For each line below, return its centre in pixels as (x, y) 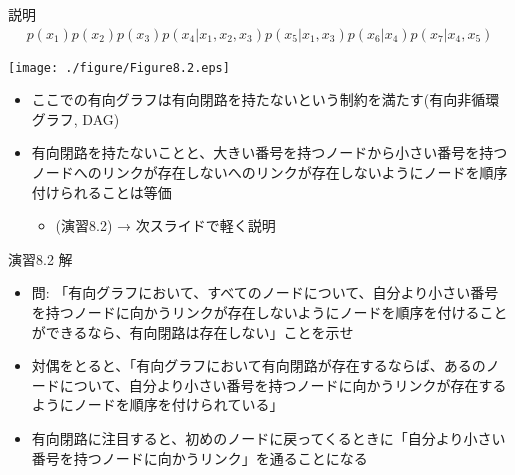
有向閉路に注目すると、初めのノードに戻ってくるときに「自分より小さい (268, 438)
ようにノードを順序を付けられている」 (157, 404)
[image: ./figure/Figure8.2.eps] (119, 67)
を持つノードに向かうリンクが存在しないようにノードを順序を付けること (269, 312)
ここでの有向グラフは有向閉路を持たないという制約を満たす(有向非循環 (265, 99)
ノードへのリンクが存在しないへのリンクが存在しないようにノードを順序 (269, 172)
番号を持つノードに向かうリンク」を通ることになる (199, 457)
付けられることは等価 (101, 191)
